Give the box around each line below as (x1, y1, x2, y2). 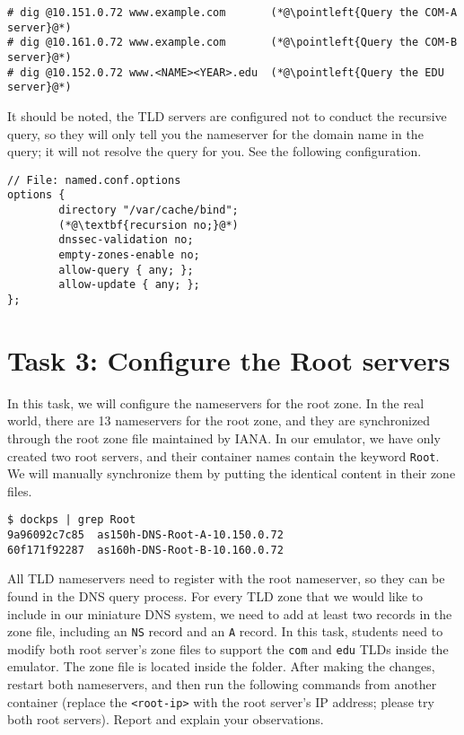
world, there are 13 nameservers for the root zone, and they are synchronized (7, 411, 431, 430)
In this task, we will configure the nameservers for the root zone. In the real (7, 393, 425, 412)
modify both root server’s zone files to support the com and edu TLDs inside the (7, 639, 449, 658)
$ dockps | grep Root (7, 513, 136, 527)
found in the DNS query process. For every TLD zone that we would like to (7, 586, 424, 605)
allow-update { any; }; (58, 278, 200, 292)
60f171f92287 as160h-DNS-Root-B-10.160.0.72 (7, 543, 284, 556)
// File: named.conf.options (7, 173, 181, 187)
